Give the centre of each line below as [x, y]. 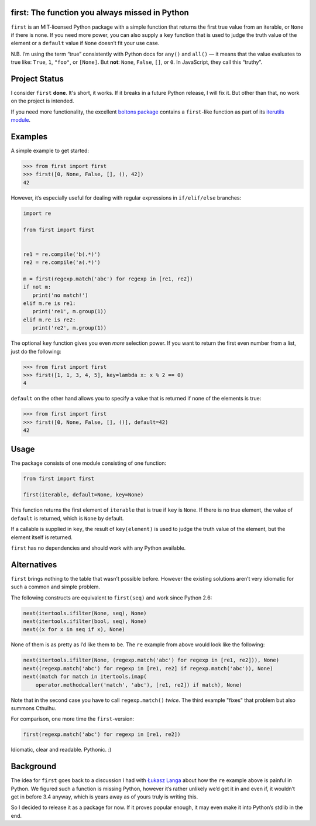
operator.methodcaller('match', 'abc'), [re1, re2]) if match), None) [139, 685]
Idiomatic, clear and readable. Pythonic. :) [61, 750]
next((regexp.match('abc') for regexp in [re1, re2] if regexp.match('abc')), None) [148, 668]
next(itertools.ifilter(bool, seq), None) [85, 621]
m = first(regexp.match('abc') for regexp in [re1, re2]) [108, 279]
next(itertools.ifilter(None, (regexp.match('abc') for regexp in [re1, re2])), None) [151, 660]
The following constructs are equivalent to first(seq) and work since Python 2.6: [111, 598]
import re [37, 213]
